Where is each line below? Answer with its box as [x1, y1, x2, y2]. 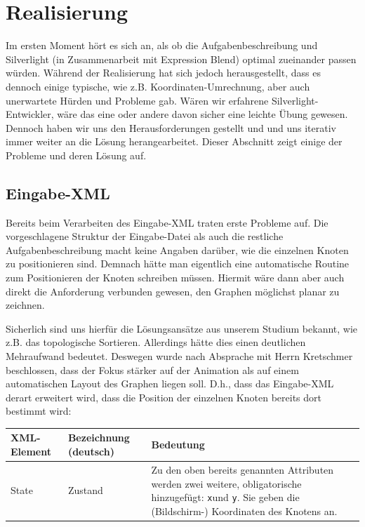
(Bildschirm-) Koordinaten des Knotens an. [151, 503, 338, 518]
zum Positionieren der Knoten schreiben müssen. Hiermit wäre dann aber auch [6, 270, 345, 285]
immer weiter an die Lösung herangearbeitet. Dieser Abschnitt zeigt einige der [6, 134, 343, 149]
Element [11, 444, 51, 459]
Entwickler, [6, 107, 54, 121]
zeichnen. [6, 298, 45, 312]
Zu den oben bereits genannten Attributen [151, 462, 334, 476]
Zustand [67, 483, 103, 498]
